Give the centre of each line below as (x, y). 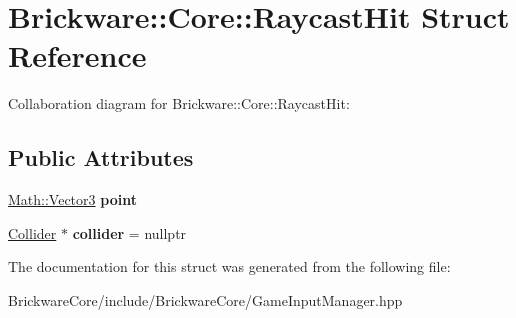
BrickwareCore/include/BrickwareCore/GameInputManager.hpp (205, 299)
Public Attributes (101, 157)
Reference (77, 55)
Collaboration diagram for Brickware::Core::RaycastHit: (179, 103)
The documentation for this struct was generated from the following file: (229, 266)
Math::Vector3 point (72, 199)
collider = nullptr (129, 232)
